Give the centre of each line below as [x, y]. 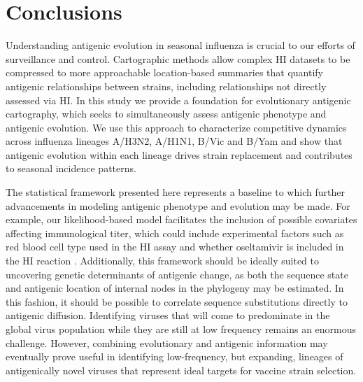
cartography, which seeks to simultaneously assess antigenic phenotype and [166, 114]
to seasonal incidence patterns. [71, 168]
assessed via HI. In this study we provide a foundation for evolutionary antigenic [178, 100]
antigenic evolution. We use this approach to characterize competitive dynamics [176, 127]
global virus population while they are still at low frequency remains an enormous [181, 329]
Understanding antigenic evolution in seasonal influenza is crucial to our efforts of [180, 45]
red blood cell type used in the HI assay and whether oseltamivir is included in [175, 247]
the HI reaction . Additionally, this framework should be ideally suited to [163, 261]
